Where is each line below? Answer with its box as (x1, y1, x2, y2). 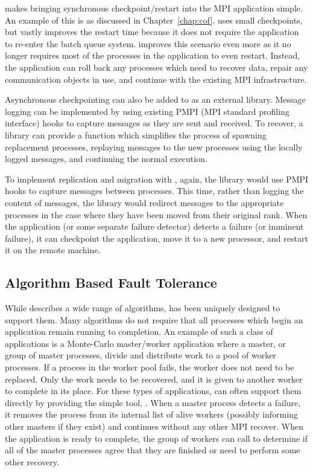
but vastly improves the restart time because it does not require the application (5, 25, 299, 38)
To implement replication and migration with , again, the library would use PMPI (5, 172, 309, 185)
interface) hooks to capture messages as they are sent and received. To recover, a (5, 117, 303, 129)
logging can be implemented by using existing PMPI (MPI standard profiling (5, 105, 289, 117)
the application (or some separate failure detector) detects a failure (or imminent (5, 220, 304, 233)
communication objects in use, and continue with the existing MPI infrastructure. (5, 73, 307, 85)
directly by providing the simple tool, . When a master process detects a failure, (5, 396, 301, 409)
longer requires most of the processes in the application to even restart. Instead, (5, 49, 300, 62)
